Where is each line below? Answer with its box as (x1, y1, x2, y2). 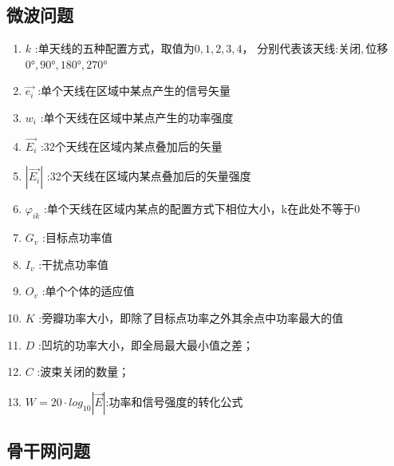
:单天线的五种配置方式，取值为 (34, 40, 195, 57)
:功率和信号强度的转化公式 (105, 393, 243, 409)
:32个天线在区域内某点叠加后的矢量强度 (46, 168, 251, 184)
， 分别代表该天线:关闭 (242, 40, 361, 57)
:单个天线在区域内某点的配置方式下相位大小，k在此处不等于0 (43, 200, 361, 217)
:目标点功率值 (42, 229, 112, 246)
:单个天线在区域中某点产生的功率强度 (40, 109, 234, 125)
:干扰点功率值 (38, 255, 109, 272)
